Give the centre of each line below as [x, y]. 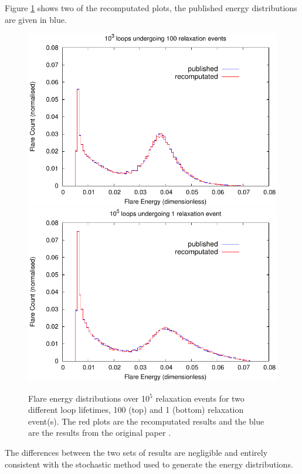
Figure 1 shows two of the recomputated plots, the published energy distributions [151, 8]
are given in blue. [36, 19]
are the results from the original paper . [100, 433]
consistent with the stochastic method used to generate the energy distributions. [149, 464]
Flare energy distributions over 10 [89, 398]
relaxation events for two [200, 398]
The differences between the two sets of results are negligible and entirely [136, 452]
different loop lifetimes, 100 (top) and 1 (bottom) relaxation [136, 410]
